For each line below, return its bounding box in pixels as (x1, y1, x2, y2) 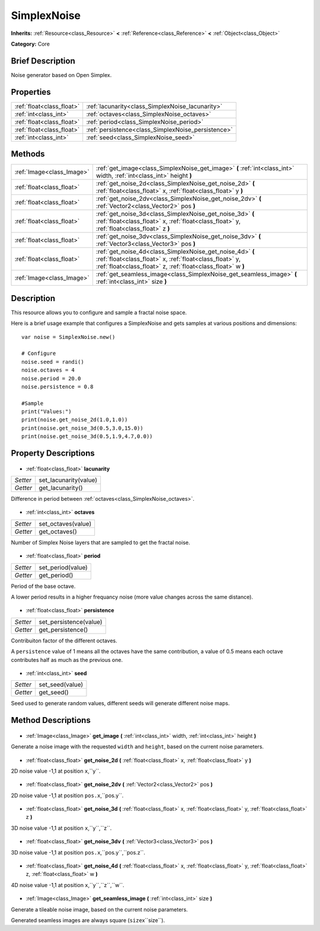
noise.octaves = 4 (21, 367, 75, 373)
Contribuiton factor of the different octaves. (11, 637, 118, 644)
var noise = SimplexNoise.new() (21, 334, 116, 340)
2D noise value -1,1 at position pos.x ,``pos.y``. (11, 792, 124, 799)
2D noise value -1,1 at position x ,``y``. (11, 767, 101, 775)
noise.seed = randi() (21, 359, 84, 365)
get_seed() (39, 688, 69, 696)
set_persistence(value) (39, 618, 103, 626)
